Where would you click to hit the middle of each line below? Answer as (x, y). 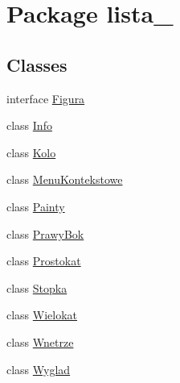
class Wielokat (42, 315)
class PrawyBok (45, 233)
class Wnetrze (40, 341)
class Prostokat (44, 261)
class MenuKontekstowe (65, 179)
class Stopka (37, 287)
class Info (29, 125)
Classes (37, 64)
